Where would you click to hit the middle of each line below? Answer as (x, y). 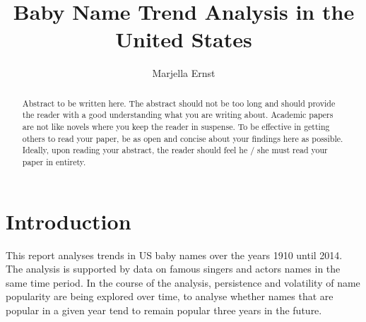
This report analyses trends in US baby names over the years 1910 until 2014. (174, 255)
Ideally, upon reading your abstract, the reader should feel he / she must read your (175, 150)
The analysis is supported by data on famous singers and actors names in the (173, 269)
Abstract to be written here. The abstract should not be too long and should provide (179, 103)
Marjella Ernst (184, 73)
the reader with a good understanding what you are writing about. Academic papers (178, 115)
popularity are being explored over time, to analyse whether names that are (170, 296)
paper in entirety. (54, 161)
